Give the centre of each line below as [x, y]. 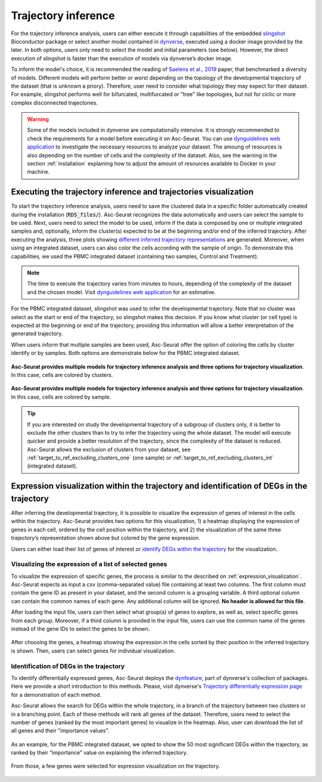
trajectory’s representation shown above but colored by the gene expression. [106, 538]
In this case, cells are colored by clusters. [62, 375]
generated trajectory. [37, 333]
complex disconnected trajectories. [55, 103]
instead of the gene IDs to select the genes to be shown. [80, 629]
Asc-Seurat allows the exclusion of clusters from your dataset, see [109, 449]
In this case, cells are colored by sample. [61, 397]
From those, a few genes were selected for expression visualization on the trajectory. [115, 766]
